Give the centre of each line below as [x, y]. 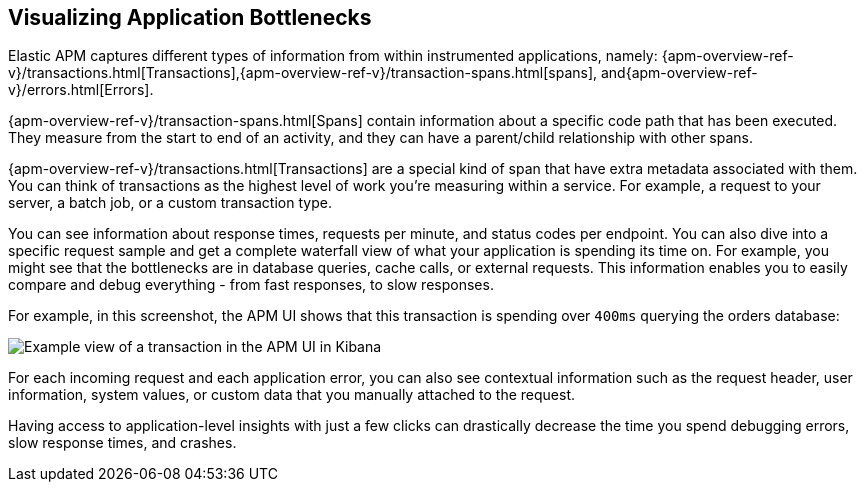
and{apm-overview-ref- [679, 73]
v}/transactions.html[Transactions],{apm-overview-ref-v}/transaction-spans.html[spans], [303, 73]
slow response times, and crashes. [122, 443]
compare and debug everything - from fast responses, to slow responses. [251, 285]
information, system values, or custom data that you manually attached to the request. [292, 395]
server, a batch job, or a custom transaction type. [170, 203]
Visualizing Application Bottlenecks [190, 17]
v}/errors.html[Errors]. [81, 90]
